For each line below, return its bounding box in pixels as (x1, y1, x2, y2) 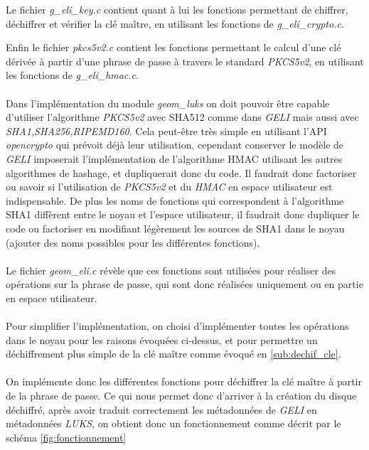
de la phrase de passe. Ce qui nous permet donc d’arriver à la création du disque (6, 388, 357, 403)
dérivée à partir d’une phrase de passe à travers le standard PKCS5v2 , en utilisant (6, 53, 364, 68)
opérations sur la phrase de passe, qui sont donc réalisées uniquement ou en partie (6, 277, 363, 291)
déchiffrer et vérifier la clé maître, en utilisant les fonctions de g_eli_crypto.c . (6, 16, 344, 31)
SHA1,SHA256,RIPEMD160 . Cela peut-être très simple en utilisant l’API (6, 123, 327, 138)
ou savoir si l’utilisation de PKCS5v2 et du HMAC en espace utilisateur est (6, 179, 333, 194)
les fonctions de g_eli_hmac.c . (6, 68, 139, 82)
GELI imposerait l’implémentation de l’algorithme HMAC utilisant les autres (6, 151, 343, 166)
